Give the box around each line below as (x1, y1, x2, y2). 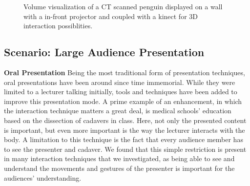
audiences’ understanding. (4, 172, 82, 183)
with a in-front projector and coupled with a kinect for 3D (23, 11, 198, 21)
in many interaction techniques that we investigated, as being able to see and (4, 153, 235, 164)
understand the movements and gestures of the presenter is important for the (4, 163, 235, 173)
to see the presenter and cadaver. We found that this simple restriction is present (4, 144, 247, 154)
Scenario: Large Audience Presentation (4, 44, 205, 60)
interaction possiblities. (23, 21, 93, 31)
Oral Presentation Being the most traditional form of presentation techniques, (4, 67, 245, 77)
